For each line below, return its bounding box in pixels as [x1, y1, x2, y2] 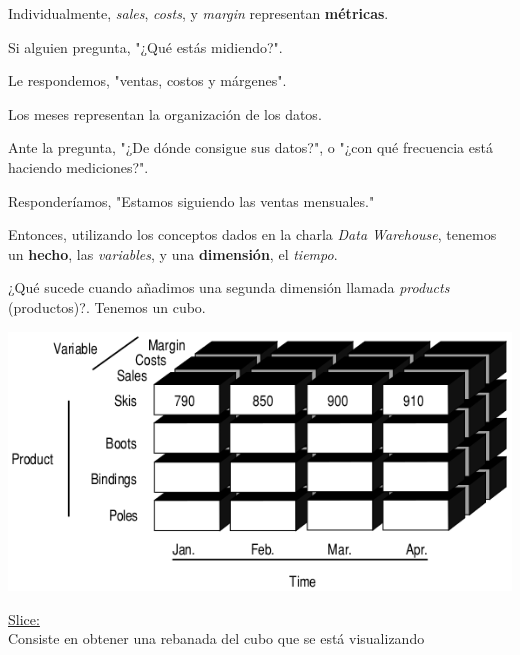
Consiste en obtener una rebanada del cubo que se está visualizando [8, 628, 425, 649]
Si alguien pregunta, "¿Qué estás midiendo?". [8, 36, 283, 57]
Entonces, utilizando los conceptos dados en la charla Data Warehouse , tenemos [8, 224, 497, 245]
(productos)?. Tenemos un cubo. [8, 296, 206, 317]
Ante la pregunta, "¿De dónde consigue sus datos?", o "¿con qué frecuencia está [8, 137, 493, 158]
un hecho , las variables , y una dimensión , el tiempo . [8, 243, 338, 264]
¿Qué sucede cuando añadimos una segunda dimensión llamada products [8, 277, 450, 298]
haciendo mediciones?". [8, 156, 149, 177]
